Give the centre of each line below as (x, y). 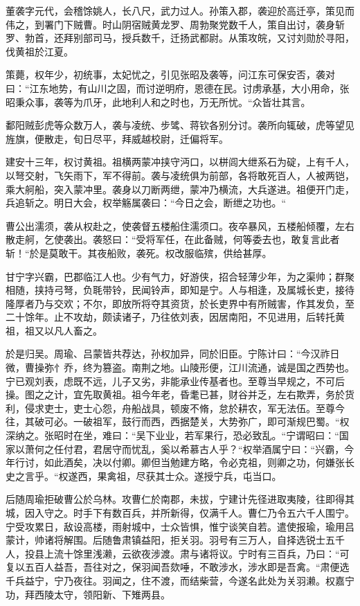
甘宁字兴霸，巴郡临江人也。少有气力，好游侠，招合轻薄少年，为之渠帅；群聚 (180, 276)
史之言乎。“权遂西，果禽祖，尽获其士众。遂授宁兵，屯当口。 (144, 475)
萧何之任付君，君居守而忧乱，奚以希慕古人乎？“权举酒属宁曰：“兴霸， (184, 448)
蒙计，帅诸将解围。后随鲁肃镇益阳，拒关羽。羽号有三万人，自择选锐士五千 (175, 540)
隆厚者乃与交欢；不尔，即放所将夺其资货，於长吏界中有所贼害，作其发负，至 (180, 303)
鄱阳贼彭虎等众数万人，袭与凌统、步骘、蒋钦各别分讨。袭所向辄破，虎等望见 (180, 125)
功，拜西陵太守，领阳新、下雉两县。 (88, 594)
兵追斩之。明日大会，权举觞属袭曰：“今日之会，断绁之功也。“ (146, 203)
